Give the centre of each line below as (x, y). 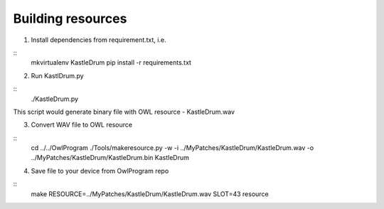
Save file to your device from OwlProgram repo (100, 171)
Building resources (70, 18)
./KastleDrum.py (54, 99)
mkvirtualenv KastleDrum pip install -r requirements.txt (111, 63)
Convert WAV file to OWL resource (82, 125)
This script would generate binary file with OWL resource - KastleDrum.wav (124, 112)
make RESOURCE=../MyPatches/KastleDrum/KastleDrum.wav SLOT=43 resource (150, 194)
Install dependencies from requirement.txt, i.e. (98, 40)
